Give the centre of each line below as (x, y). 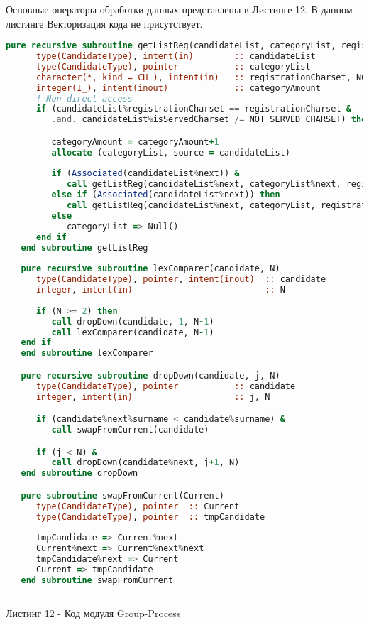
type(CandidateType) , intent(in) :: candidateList (176, 56)
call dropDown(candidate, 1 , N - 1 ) (133, 321)
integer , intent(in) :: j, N (153, 397)
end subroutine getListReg (84, 248)
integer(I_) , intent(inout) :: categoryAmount (178, 88)
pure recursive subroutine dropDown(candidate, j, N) (150, 375)
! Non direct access (84, 98)
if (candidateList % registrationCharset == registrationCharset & (193, 109)
